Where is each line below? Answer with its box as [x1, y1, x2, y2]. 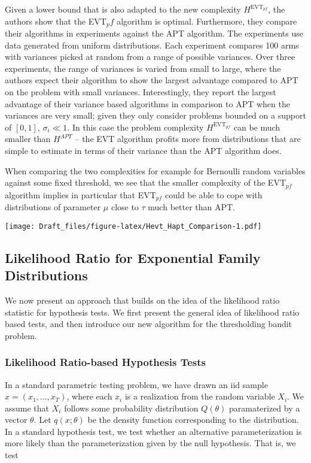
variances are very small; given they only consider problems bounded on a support [5, 109, 306, 122]
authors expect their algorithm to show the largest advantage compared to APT [5, 74, 298, 86]
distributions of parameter [5, 201, 101, 213]
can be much [233, 120, 280, 133]
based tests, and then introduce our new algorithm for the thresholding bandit [5, 317, 292, 330]
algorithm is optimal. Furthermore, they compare [117, 14, 297, 27]
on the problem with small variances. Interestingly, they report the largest [5, 86, 276, 98]
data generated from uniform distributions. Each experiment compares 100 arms [5, 38, 299, 51]
